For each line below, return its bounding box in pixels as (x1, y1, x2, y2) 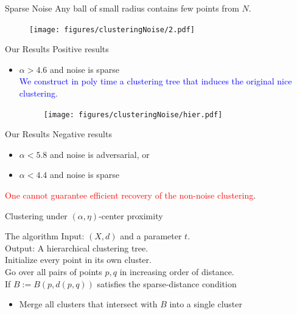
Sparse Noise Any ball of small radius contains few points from (5, 2, 239, 14)
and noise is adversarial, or (49, 148, 150, 160)
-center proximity (99, 209, 163, 222)
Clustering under (5, 209, 68, 222)
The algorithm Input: (5, 230, 85, 242)
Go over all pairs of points (5, 265, 102, 278)
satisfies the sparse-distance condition (97, 277, 237, 290)
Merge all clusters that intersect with (19, 298, 158, 310)
